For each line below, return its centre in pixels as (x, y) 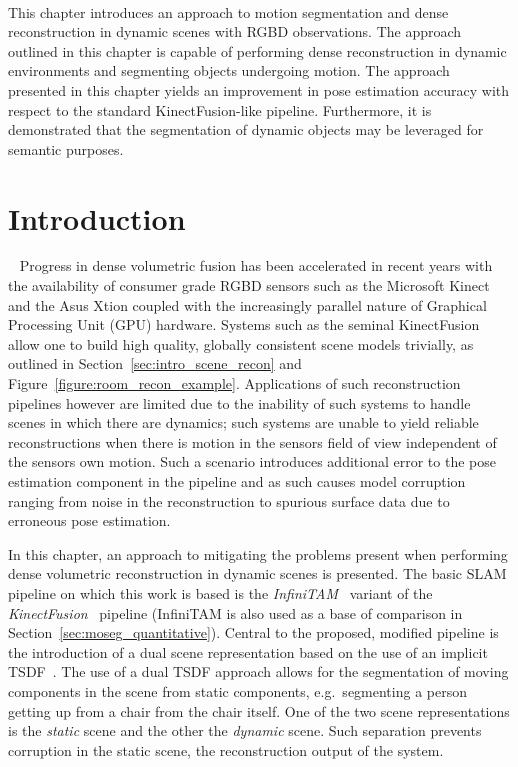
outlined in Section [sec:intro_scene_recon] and (155, 363)
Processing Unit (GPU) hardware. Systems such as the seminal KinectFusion (244, 324)
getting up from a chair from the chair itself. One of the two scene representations (259, 710)
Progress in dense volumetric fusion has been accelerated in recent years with (256, 265)
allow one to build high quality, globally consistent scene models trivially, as (241, 343)
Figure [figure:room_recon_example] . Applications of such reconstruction (234, 383)
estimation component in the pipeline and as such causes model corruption (237, 481)
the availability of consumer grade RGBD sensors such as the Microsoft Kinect (249, 285)
